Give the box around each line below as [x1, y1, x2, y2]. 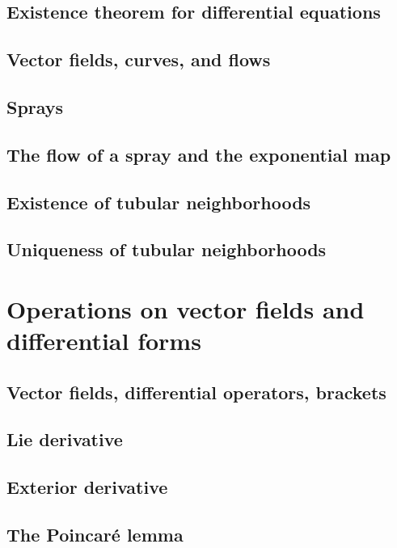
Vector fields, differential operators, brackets [6, 379, 386, 404]
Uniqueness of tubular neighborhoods [6, 237, 327, 262]
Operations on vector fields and [6, 292, 365, 325]
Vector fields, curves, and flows [6, 47, 271, 72]
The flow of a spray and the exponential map [6, 141, 391, 167]
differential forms [6, 324, 201, 357]
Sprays [6, 94, 64, 119]
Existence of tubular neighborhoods [6, 189, 311, 214]
